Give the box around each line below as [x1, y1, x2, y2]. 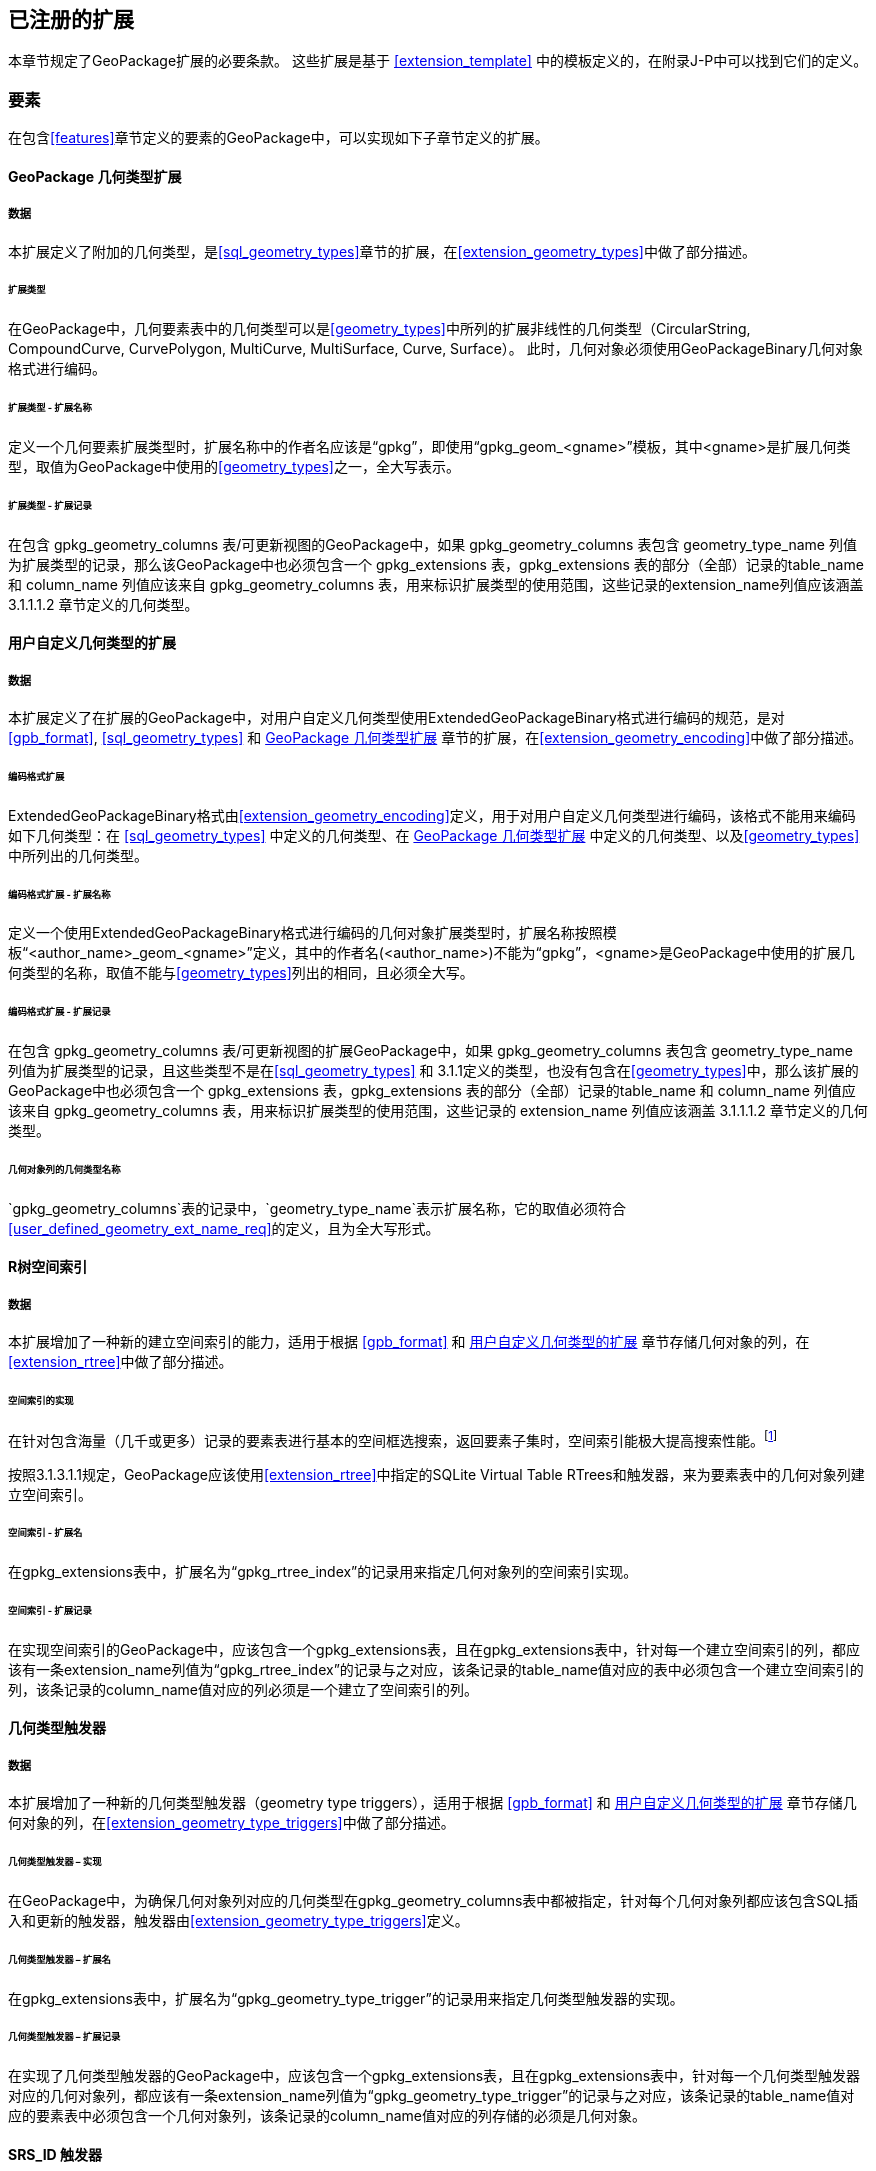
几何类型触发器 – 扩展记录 [8, 2031, 121, 2043]
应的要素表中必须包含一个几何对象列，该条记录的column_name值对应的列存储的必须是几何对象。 [8, 2107, 647, 2125]
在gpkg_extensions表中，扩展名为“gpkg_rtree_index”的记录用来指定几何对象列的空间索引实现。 [8, 1563, 638, 1581]
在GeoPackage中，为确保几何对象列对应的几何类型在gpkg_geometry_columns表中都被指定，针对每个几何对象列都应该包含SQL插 [8, 1891, 858, 1909]
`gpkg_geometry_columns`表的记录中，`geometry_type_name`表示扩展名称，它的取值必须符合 [8, 1199, 626, 1217]
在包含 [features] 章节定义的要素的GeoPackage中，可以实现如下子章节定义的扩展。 [8, 129, 549, 147]
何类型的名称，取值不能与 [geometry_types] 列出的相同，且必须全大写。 [8, 964, 474, 982]
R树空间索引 [8, 1258, 88, 1276]
